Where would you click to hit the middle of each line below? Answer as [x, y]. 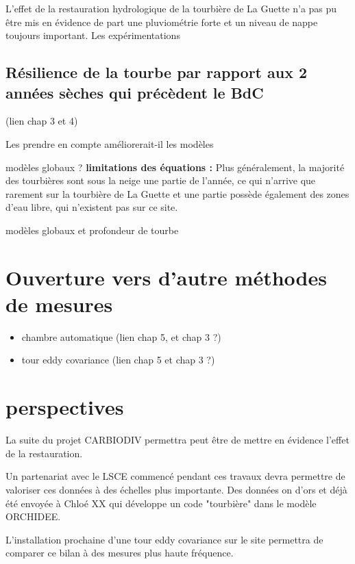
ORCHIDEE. [33, 516]
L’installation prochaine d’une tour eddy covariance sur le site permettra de [164, 539]
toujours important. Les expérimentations [93, 35]
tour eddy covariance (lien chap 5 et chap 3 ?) [118, 360]
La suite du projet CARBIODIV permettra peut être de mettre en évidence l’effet [177, 440]
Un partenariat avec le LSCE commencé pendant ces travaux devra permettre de [175, 476]
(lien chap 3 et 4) [42, 121]
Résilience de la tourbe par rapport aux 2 [157, 72]
